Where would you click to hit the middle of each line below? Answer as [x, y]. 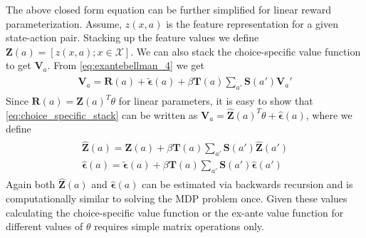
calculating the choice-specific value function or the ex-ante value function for [175, 212]
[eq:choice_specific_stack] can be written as [102, 114]
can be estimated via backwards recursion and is [247, 184]
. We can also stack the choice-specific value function [246, 51]
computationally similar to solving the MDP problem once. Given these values [177, 198]
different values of [45, 226]
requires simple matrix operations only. [179, 226]
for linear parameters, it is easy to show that [216, 101]
